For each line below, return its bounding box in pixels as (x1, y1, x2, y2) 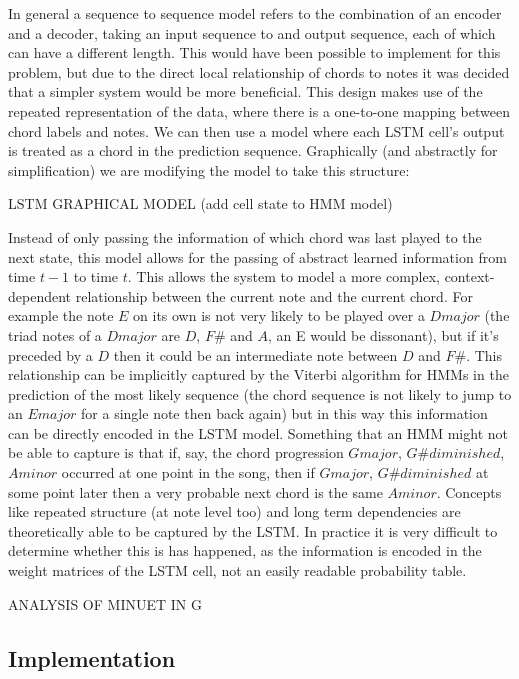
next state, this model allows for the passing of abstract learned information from (8, 246, 507, 267)
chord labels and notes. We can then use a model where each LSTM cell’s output (8, 120, 505, 141)
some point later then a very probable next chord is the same (8, 481, 383, 502)
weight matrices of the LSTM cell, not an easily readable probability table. (8, 560, 467, 581)
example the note (8, 305, 114, 326)
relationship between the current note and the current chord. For (75, 285, 473, 306)
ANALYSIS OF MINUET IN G (8, 593, 202, 614)
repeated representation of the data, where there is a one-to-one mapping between (8, 100, 510, 121)
